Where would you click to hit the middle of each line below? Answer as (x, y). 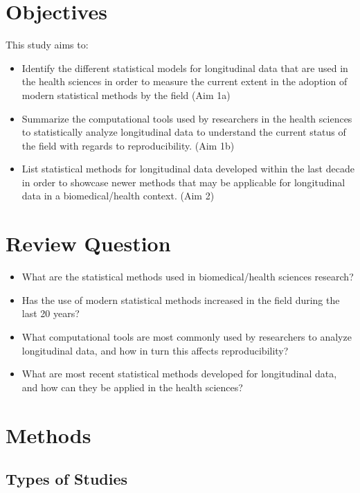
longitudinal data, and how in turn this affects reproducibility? (155, 350)
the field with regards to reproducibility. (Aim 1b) (128, 145)
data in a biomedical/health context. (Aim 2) (118, 196)
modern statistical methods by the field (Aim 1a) (126, 95)
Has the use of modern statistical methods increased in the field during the (181, 299)
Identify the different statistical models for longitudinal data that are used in (185, 68)
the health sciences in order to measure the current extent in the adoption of (184, 81)
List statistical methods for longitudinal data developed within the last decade (188, 169)
